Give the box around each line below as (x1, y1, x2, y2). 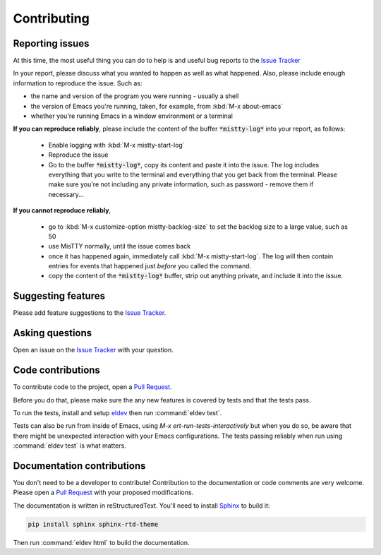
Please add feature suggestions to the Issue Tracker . (13, 309, 167, 317)
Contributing (13, 11, 90, 26)
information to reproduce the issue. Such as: (13, 78, 143, 88)
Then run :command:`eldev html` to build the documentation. (13, 538, 190, 547)
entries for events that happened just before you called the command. (48, 262, 252, 270)
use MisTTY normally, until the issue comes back (48, 242, 191, 251)
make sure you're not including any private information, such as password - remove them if (48, 180, 314, 189)
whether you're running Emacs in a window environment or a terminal (30, 112, 233, 120)
